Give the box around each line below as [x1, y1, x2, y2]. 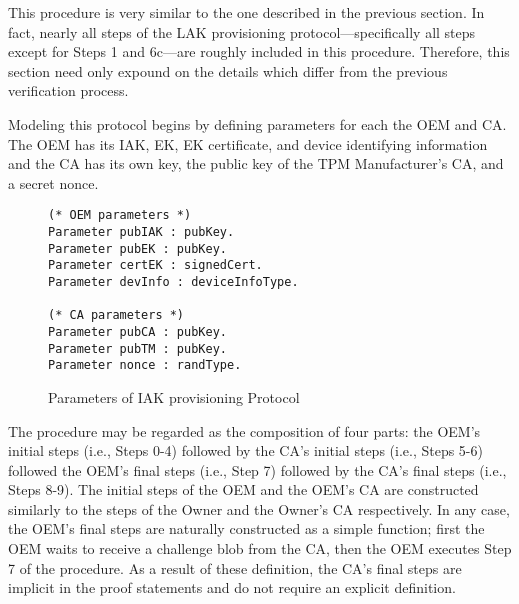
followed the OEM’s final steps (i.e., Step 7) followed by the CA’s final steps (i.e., [8, 459, 507, 480]
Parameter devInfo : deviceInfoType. [48, 274, 299, 289]
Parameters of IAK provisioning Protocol [48, 386, 300, 407]
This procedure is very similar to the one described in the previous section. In [8, 2, 485, 22]
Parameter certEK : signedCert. [48, 258, 263, 273]
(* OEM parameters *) [48, 208, 192, 223]
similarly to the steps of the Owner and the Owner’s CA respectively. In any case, [8, 498, 510, 519]
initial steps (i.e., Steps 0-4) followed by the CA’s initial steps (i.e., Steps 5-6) [8, 440, 483, 461]
